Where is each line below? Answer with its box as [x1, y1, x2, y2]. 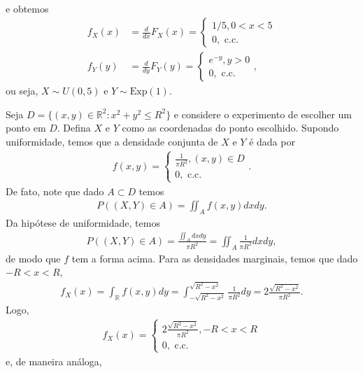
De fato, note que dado [6, 183, 104, 198]
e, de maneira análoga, [6, 353, 102, 368]
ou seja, [6, 83, 38, 98]
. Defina [57, 120, 91, 135]
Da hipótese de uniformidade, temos [6, 215, 160, 230]
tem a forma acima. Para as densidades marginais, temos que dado [71, 251, 358, 265]
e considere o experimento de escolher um [173, 106, 352, 121]
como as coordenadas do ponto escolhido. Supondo [122, 120, 339, 135]
